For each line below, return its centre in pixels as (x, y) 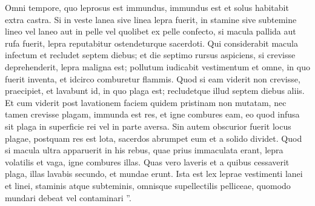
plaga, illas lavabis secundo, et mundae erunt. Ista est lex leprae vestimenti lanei (154, 174)
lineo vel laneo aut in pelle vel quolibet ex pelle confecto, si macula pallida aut (151, 31)
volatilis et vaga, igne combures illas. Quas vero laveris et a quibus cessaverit (147, 161)
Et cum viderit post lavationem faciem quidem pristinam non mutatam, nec (146, 102)
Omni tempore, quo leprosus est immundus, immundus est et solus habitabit (147, 7)
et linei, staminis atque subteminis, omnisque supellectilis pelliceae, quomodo (148, 185)
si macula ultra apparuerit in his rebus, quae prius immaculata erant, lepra (144, 150)
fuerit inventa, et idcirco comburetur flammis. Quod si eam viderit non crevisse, (153, 78)
